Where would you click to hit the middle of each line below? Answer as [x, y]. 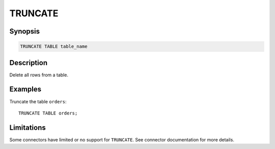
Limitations [28, 127]
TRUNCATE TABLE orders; [48, 113]
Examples [25, 89]
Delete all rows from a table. [39, 75]
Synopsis [25, 31]
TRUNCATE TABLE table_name [54, 47]
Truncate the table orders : [38, 101]
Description [29, 63]
